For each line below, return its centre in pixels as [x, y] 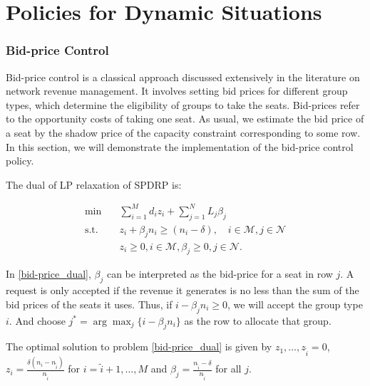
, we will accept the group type [295, 304]
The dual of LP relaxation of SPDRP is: [94, 184]
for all [228, 369]
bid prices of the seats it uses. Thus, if [89, 304]
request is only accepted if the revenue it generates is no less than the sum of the [183, 290]
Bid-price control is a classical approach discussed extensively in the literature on [183, 77]
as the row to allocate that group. [258, 320]
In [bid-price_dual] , [48, 274]
